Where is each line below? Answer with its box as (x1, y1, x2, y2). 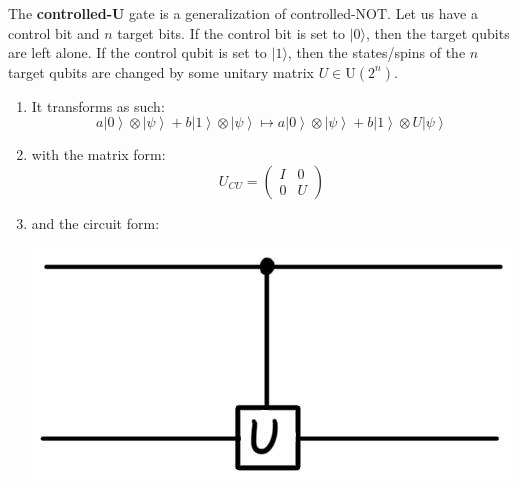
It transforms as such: (31, 95, 165, 116)
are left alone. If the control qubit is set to (8, 42, 267, 63)
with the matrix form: (31, 144, 166, 165)
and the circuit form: (31, 212, 160, 233)
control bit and (8, 22, 100, 43)
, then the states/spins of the (287, 42, 466, 63)
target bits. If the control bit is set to (117, 22, 345, 43)
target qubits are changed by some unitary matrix (8, 61, 314, 82)
